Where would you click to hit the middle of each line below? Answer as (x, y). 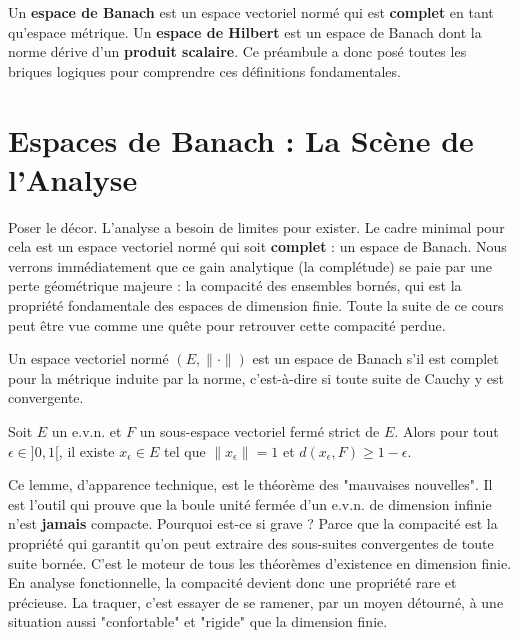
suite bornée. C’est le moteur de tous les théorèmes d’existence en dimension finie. (260, 562)
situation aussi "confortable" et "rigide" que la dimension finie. (198, 621)
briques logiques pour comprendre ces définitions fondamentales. (204, 70)
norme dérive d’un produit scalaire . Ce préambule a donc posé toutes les (237, 51)
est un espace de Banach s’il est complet (375, 358)
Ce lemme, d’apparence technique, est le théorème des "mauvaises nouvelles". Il (250, 484)
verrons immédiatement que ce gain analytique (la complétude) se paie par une (250, 265)
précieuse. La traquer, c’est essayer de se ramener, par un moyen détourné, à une (256, 601)
